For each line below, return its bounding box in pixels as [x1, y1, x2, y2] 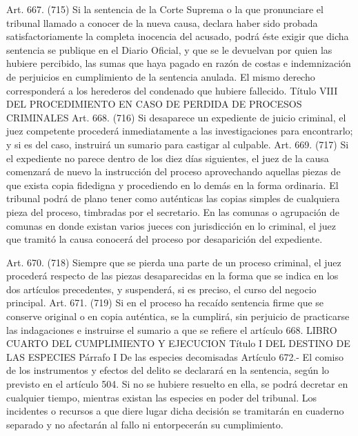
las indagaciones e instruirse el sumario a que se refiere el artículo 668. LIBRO [6, 322, 337, 337]
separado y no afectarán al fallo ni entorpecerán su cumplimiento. [6, 417, 284, 431]
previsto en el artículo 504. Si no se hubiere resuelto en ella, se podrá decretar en [6, 377, 348, 391]
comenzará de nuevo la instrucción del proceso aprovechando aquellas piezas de [6, 164, 341, 179]
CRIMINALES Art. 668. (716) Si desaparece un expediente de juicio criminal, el [6, 110, 346, 124]
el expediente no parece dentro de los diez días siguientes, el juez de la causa [6, 150, 329, 165]
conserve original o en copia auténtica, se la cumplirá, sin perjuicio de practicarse [6, 309, 350, 324]
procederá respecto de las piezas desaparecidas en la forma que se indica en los [6, 268, 339, 283]
